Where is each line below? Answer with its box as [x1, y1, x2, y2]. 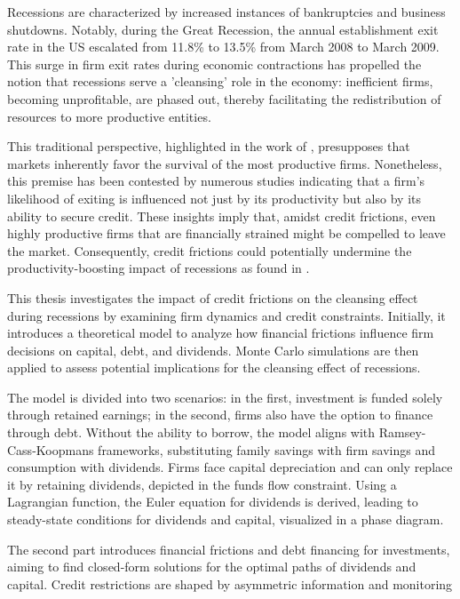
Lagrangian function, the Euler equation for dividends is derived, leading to [7, 492, 418, 511]
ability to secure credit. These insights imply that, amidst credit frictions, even [7, 206, 436, 225]
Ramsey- [378, 423, 426, 442]
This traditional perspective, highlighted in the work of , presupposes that [7, 137, 410, 156]
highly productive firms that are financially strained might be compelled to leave [7, 224, 446, 243]
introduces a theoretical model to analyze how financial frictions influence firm [7, 323, 434, 342]
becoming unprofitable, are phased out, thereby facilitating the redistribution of [7, 89, 441, 108]
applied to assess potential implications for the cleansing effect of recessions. [7, 358, 421, 377]
